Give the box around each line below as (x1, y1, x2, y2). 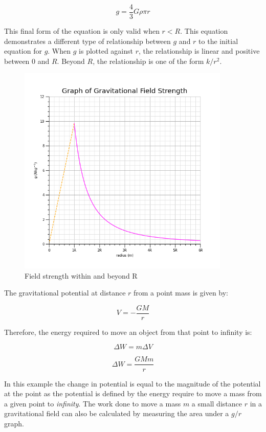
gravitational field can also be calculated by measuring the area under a (4, 408, 229, 419)
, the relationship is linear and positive (139, 46, 260, 56)
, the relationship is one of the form (93, 55, 204, 66)
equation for (4, 46, 42, 56)
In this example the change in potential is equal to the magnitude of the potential (4, 378, 261, 389)
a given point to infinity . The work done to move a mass (4, 398, 181, 408)
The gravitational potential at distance (4, 287, 126, 298)
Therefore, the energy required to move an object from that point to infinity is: (4, 326, 252, 337)
